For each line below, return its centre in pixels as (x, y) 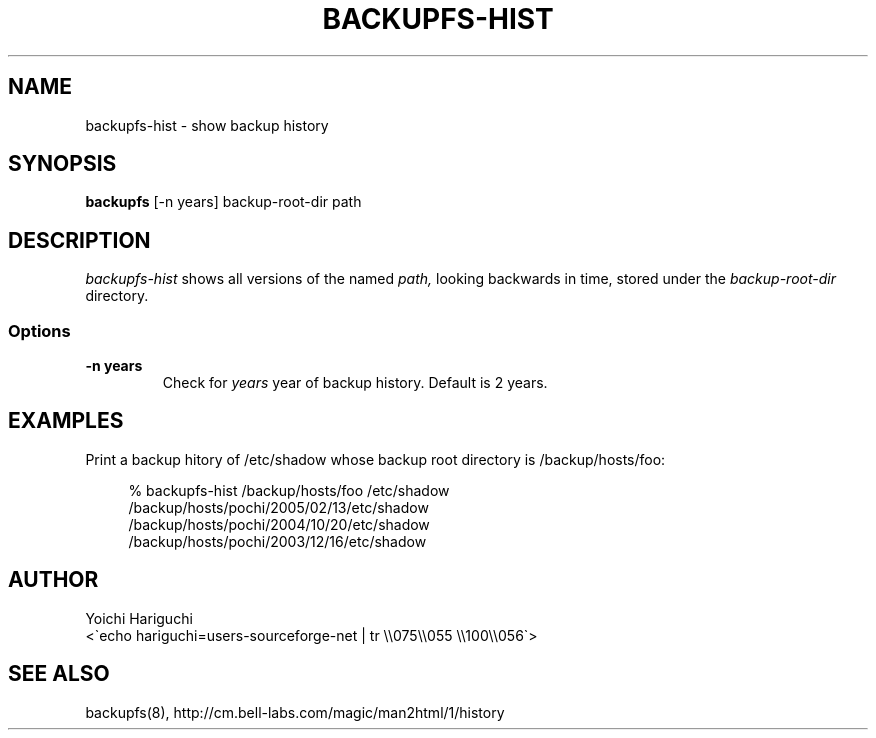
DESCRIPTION (79, 240)
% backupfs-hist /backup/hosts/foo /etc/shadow (289, 490)
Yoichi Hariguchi (139, 618)
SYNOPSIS (62, 164)
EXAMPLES (66, 421)
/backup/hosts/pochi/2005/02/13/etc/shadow (278, 507)
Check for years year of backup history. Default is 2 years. (355, 383)
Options (39, 330)
